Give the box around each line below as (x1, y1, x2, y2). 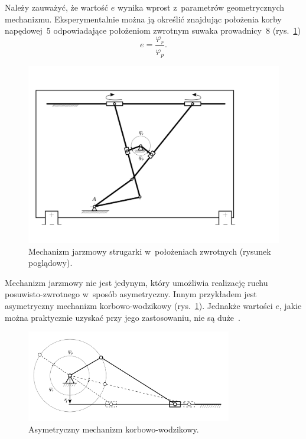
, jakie (279, 299, 302, 311)
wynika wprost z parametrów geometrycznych (117, 1, 285, 13)
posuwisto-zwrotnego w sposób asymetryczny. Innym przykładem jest (5, 288, 257, 300)
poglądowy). (28, 256, 73, 269)
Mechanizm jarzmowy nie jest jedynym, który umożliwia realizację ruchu (5, 276, 268, 288)
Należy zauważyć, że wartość (5, 1, 109, 13)
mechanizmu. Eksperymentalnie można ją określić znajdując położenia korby (5, 12, 282, 25)
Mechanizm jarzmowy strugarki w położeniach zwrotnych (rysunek (28, 245, 271, 257)
